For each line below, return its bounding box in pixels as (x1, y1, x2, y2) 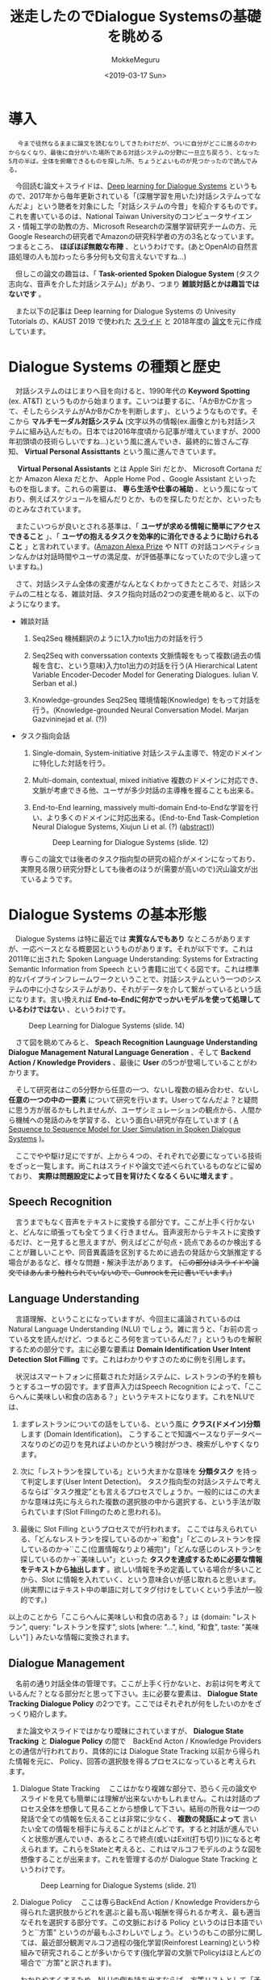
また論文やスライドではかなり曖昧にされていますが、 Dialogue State (15, 1726, 244, 1735)
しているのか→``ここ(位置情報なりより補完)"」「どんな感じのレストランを (19, 1545, 263, 1554)
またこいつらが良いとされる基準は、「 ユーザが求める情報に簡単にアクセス (15, 521, 261, 531)
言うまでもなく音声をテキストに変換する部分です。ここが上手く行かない (15, 1217, 256, 1227)
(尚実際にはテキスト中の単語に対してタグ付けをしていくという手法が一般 (19, 1585, 263, 1595)
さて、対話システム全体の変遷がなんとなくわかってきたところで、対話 (15, 578, 248, 588)
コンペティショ (211, 541, 261, 551)
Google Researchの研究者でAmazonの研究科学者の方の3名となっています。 (8, 231, 259, 241)
